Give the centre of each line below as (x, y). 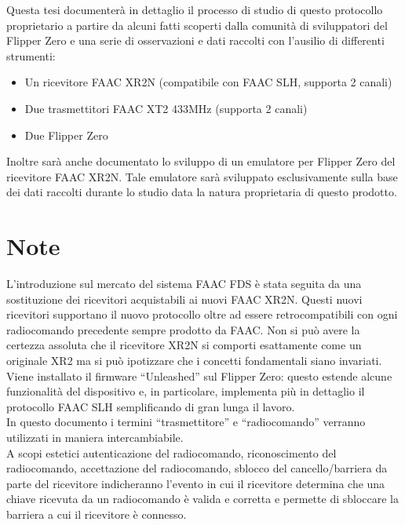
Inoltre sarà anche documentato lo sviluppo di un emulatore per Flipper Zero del (201, 161)
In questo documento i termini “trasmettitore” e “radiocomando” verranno (186, 422)
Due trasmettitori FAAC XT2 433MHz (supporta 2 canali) (166, 108)
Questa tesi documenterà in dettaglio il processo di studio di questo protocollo (195, 9)
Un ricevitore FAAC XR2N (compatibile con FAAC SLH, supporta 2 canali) (208, 82)
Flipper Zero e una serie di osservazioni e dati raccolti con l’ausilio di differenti (195, 40)
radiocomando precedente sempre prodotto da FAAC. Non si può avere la (183, 329)
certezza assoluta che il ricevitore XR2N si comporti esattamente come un (184, 345)
